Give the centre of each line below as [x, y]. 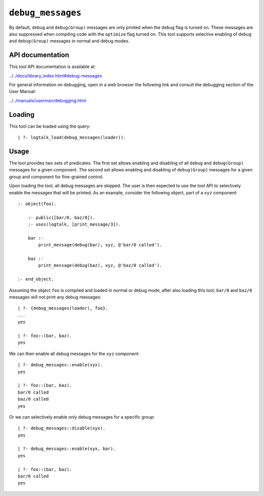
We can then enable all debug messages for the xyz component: [74, 354]
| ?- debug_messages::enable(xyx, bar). [67, 449]
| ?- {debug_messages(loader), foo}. [63, 308]
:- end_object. [36, 279]
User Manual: [22, 92]
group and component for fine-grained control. [56, 177]
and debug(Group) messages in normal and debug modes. [69, 41]
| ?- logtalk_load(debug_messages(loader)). [72, 138]
